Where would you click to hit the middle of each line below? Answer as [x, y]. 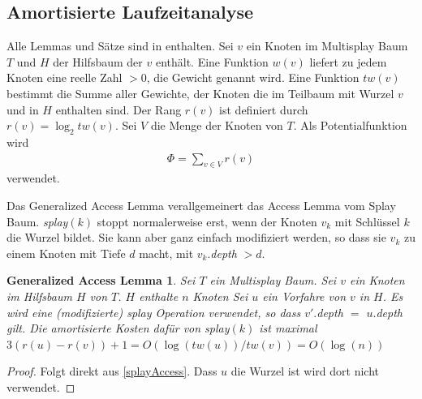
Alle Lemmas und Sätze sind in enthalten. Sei [120, 46]
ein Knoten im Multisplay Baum [327, 46]
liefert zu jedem [348, 61]
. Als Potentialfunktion [350, 125]
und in [23, 109]
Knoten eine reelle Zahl [65, 77]
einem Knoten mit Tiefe [66, 253]
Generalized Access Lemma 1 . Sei [101, 280]
